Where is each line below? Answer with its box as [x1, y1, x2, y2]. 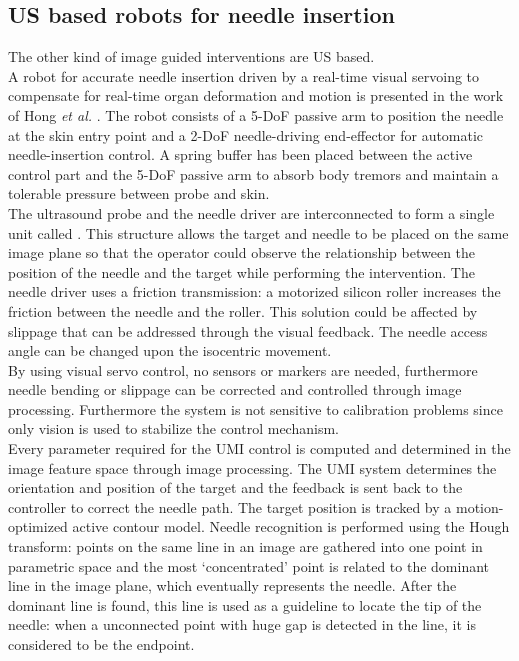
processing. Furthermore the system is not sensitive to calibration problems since [8, 398, 503, 419]
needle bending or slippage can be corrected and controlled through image [8, 379, 462, 400]
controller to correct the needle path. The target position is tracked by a [8, 496, 452, 517]
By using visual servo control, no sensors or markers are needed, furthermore [8, 359, 478, 380]
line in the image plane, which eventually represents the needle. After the [8, 575, 457, 596]
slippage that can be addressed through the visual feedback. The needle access [8, 320, 488, 341]
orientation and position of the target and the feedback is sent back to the [8, 477, 463, 498]
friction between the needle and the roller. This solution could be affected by [8, 300, 478, 321]
